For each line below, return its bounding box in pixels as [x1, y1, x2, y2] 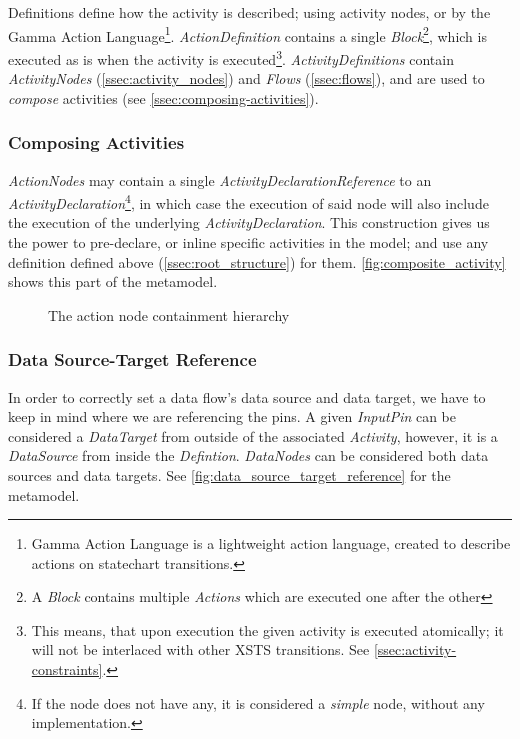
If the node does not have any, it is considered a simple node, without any [31, 692, 485, 713]
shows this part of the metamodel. [8, 271, 218, 292]
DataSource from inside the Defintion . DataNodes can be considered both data [8, 445, 489, 466]
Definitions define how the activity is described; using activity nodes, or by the [8, 2, 491, 22]
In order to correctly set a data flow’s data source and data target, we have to [8, 386, 486, 407]
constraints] [31, 659, 103, 680]
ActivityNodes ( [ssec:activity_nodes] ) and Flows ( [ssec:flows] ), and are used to [8, 68, 485, 89]
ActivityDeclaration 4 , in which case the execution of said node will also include [8, 190, 489, 213]
